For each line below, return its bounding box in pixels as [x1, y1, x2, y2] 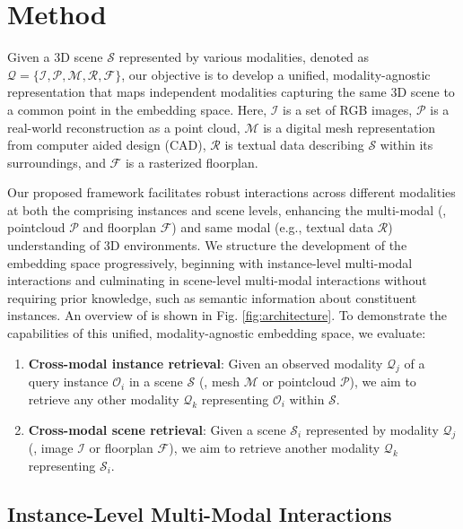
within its [380, 135, 433, 154]
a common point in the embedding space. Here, [7, 100, 267, 118]
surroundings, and [7, 152, 106, 171]
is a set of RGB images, [283, 100, 413, 118]
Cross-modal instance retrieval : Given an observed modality [28, 353, 383, 372]
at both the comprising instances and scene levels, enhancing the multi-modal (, [7, 200, 447, 219]
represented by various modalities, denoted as [118, 48, 370, 66]
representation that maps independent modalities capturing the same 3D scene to [7, 82, 455, 101]
